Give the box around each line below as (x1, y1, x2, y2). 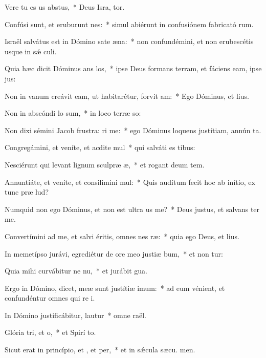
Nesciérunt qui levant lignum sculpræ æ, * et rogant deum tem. (5, 159, 205, 170)
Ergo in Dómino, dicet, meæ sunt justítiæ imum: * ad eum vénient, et (5, 282, 225, 293)
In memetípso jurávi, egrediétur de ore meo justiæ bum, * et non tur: (5, 248, 223, 259)
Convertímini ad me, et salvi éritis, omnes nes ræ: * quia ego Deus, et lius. (5, 230, 239, 241)
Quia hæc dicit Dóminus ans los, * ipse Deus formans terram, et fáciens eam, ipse (5, 63, 262, 74)
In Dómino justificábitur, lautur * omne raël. (5, 309, 146, 320)
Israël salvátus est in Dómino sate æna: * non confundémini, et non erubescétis (5, 36, 254, 47)
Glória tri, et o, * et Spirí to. (5, 327, 96, 338)
